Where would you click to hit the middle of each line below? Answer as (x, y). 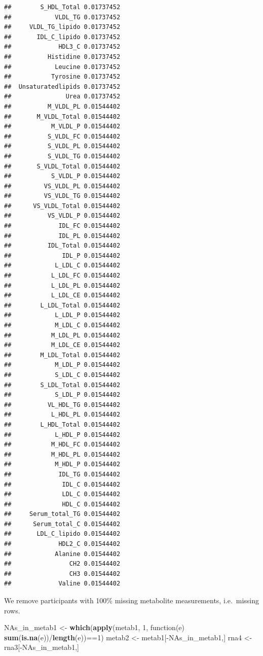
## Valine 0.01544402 (62, 584)
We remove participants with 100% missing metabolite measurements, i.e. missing (132, 600)
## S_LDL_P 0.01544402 (62, 395)
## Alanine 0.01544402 (62, 554)
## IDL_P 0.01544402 (62, 255)
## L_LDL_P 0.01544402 (62, 315)
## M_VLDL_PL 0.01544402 (62, 106)
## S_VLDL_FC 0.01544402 (62, 136)
